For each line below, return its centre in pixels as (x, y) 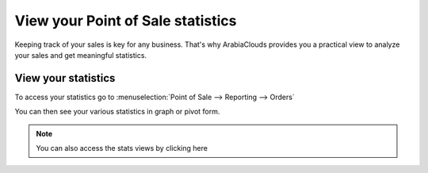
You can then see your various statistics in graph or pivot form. (117, 112)
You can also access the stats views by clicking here (122, 148)
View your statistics (65, 78)
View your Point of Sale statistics (126, 21)
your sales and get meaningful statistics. (80, 55)
